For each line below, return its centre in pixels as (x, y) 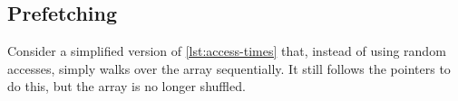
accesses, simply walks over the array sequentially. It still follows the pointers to (229, 68)
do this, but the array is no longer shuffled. (127, 86)
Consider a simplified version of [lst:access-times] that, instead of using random (227, 51)
